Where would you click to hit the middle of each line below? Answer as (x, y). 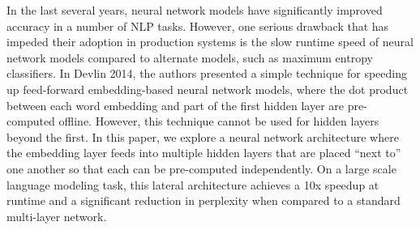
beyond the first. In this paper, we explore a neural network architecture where (203, 136)
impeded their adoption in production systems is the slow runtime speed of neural (210, 42)
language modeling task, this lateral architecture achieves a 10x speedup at (193, 184)
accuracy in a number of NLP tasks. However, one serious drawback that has (198, 26)
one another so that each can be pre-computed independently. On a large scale (201, 168)
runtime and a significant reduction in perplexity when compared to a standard (204, 200)
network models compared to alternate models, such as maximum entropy (190, 57)
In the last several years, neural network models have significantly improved (195, 10)
